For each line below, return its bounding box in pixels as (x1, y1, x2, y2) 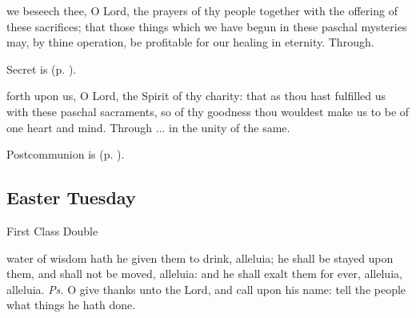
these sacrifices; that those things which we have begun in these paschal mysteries (6, 18, 407, 34)
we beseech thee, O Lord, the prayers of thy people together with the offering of (6, 2, 398, 18)
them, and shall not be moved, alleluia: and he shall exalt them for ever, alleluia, (6, 265, 402, 282)
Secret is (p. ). (6, 60, 77, 77)
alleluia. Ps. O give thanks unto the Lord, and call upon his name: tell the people (6, 280, 406, 297)
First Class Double (6, 222, 98, 239)
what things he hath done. (6, 296, 136, 313)
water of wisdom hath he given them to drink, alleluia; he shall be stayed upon (6, 249, 394, 266)
